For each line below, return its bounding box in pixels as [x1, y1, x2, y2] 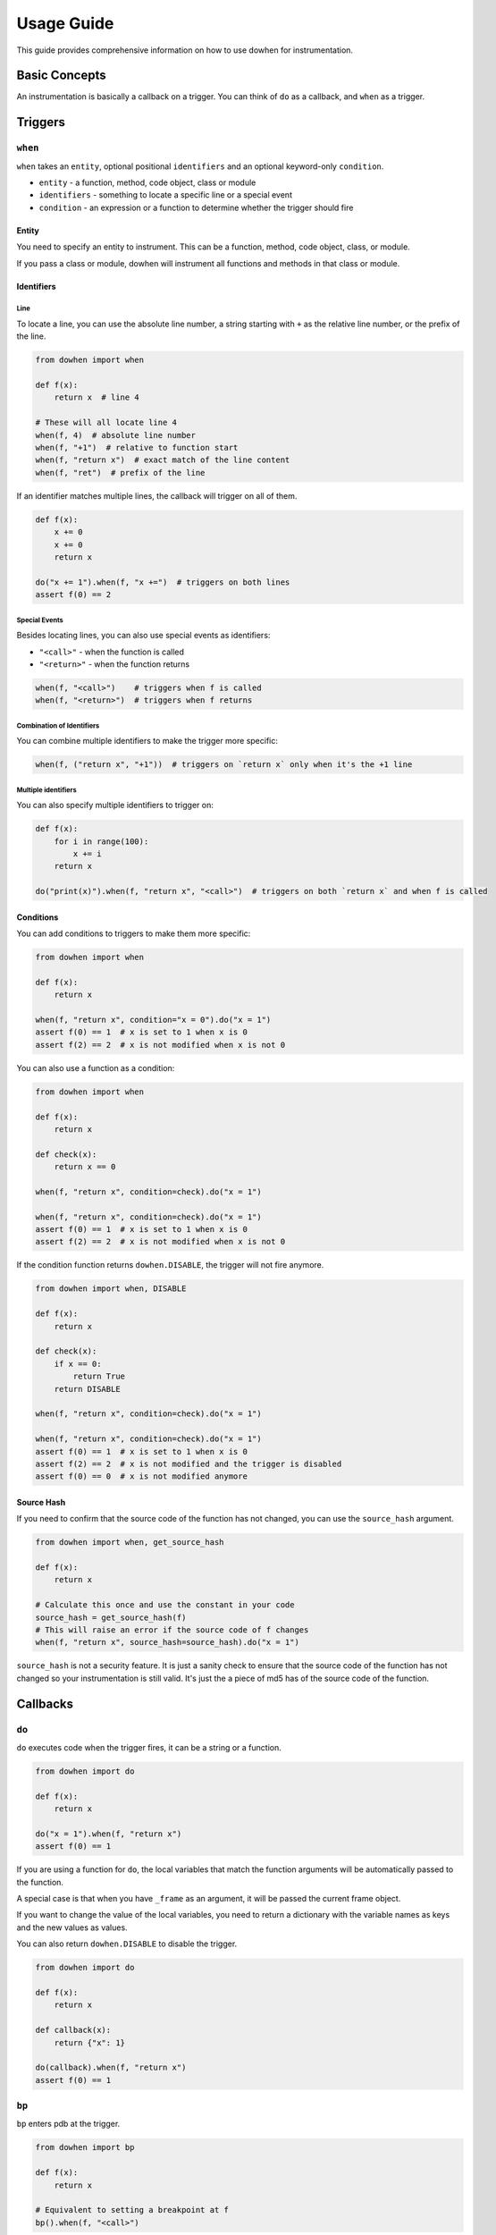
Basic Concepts [16, 68, 106, 83]
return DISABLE [54, 1384, 121, 1394]
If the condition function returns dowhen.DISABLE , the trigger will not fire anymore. [16, 1260, 324, 1270]
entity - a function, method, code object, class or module [38, 177, 256, 188]
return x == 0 [54, 1162, 116, 1172]
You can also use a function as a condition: [16, 1062, 175, 1073]
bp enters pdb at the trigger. [16, 2119, 121, 2130]
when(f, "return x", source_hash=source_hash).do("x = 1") [35, 1637, 299, 1648]
